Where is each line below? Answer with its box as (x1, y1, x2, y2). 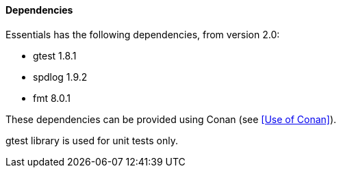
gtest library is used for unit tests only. (5, 134, 178, 146)
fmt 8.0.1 (33, 92, 71, 104)
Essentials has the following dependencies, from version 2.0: (5, 28, 280, 40)
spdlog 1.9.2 (33, 70, 88, 83)
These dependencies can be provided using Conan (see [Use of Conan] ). (5, 113, 337, 125)
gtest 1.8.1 (33, 49, 77, 62)
